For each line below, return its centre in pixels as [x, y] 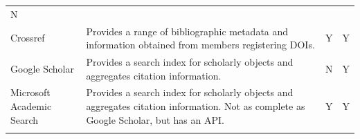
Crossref [28, 38]
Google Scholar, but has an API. [155, 119]
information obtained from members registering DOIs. [200, 45]
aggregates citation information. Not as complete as [196, 106]
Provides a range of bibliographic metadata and [187, 31]
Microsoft [30, 92]
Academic [31, 106]
